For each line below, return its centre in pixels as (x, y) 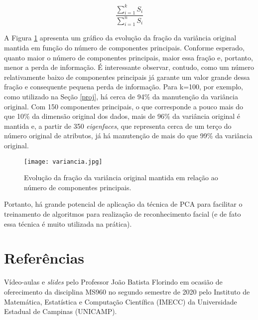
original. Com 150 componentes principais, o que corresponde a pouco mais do (124, 106)
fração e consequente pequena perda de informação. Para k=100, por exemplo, (124, 87)
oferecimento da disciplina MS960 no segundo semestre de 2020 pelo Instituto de (127, 291)
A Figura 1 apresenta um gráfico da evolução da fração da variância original (120, 38)
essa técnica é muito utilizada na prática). (68, 223)
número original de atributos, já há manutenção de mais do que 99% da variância (128, 136)
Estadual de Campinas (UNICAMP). (61, 311)
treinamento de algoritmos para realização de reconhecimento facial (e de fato (123, 214)
